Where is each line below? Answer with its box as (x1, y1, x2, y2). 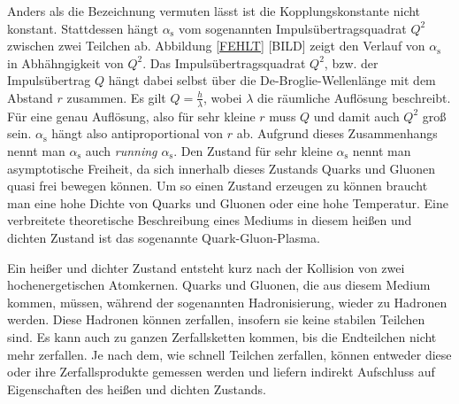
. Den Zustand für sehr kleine (173, 141, 333, 159)
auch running (85, 141, 157, 159)
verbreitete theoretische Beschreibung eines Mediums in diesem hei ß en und (7, 211, 412, 229)
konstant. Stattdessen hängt (7, 19, 158, 37)
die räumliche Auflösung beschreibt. (256, 88, 451, 106)
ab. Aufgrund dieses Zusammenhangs (236, 124, 438, 143)
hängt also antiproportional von (51, 124, 224, 143)
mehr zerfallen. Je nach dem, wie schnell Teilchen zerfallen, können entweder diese (7, 345, 452, 363)
